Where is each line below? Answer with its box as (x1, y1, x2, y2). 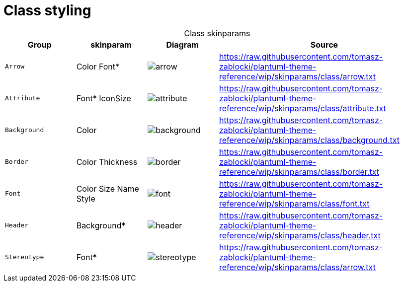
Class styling (3, 2, 91, 19)
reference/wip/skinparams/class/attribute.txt (219, 103, 386, 113)
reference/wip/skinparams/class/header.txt (219, 230, 381, 240)
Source (310, 39, 338, 50)
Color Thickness (76, 156, 138, 167)
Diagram (166, 39, 199, 50)
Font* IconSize (76, 93, 131, 103)
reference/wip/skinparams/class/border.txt (219, 166, 379, 177)
